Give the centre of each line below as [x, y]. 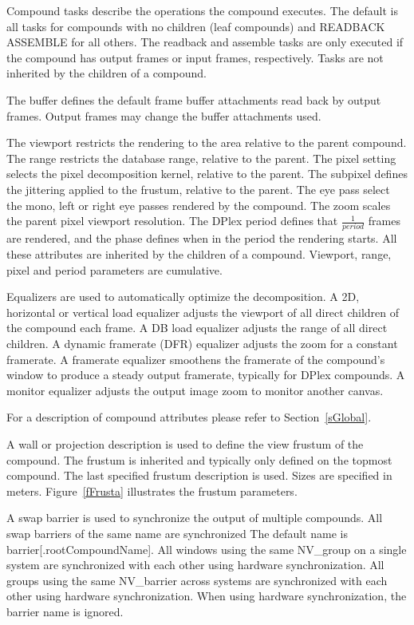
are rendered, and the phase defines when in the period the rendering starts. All [202, 238]
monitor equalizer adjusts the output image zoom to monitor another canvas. [195, 390]
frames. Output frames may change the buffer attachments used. [164, 115]
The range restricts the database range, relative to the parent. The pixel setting [201, 158]
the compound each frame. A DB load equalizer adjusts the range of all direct [197, 328]
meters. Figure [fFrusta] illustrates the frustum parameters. [152, 491]
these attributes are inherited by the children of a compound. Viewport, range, [199, 254]
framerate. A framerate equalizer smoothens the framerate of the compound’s [196, 359]
